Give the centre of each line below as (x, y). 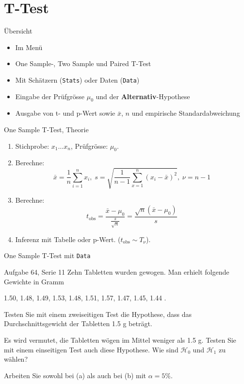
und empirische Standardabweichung (186, 113)
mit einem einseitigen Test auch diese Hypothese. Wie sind (91, 349)
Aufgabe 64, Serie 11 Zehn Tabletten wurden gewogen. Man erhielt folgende (117, 272)
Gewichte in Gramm (34, 281)
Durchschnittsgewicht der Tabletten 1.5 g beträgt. (78, 323)
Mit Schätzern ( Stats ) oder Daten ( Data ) (77, 79)
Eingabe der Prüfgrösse (50, 96)
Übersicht (18, 31)
